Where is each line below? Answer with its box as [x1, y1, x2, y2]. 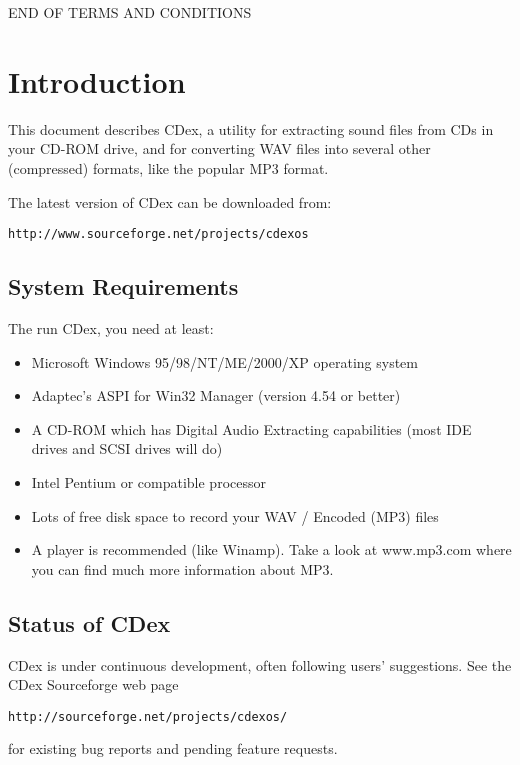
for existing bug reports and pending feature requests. [8, 738, 338, 759]
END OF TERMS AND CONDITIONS [8, 2, 252, 22]
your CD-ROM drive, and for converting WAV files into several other [8, 138, 431, 159]
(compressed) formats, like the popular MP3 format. [8, 157, 329, 178]
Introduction [8, 60, 186, 101]
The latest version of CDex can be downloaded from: [8, 191, 332, 212]
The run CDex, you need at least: [8, 317, 214, 338]
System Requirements [8, 271, 239, 302]
